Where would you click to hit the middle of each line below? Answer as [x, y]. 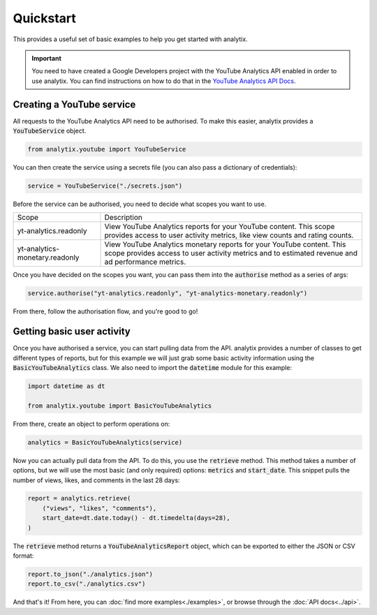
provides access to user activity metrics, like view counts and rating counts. [229, 235]
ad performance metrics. [145, 262]
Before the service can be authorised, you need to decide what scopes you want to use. [140, 204]
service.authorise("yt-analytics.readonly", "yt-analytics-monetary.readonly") [168, 294]
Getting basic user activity [72, 332]
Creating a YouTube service [74, 104]
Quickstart [45, 18]
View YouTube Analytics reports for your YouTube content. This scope [220, 227]
